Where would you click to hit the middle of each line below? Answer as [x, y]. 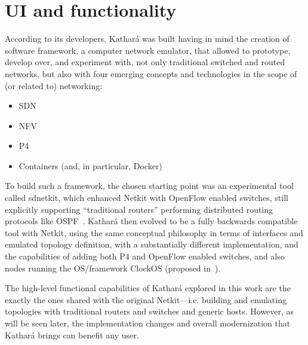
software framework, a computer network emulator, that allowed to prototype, [148, 50]
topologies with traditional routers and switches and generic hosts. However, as [150, 311]
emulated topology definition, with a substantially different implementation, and [152, 244]
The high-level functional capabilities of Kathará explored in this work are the [148, 288]
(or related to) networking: [54, 85]
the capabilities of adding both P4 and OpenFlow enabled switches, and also [145, 256]
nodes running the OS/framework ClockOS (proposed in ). [113, 268]
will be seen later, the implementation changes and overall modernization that [148, 323]
